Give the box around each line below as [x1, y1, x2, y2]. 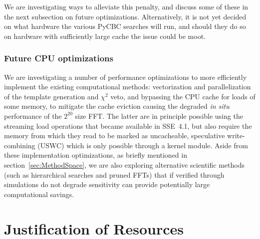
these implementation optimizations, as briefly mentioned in [4, 150, 187, 160]
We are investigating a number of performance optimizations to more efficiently [4, 71, 247, 82]
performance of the [4, 110, 62, 121]
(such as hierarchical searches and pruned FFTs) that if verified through [4, 169, 225, 180]
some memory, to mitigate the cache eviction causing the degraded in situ [4, 101, 230, 111]
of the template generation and [4, 91, 99, 101]
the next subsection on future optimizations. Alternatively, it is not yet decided [4, 11, 247, 21]
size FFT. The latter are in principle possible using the [75, 110, 243, 121]
